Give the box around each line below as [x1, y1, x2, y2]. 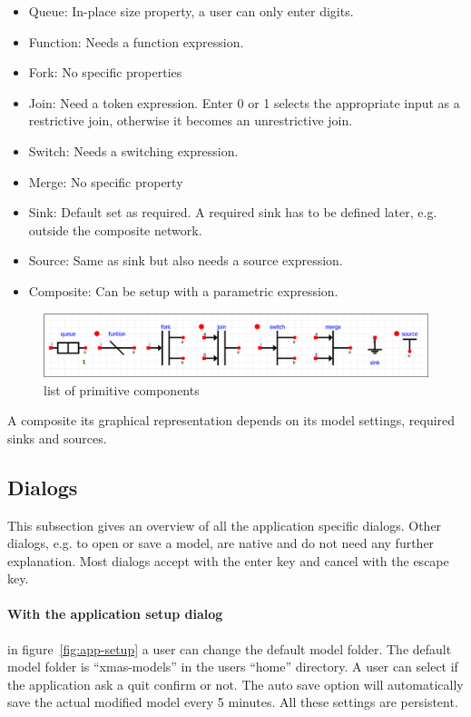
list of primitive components [44, 380, 200, 399]
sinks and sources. [7, 428, 107, 447]
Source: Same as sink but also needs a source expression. [28, 251, 343, 270]
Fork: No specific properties [28, 63, 182, 82]
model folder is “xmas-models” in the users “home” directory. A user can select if [7, 657, 458, 676]
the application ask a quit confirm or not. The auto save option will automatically [7, 674, 464, 693]
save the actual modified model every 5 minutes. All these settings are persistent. [7, 692, 458, 712]
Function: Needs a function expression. [28, 32, 244, 51]
